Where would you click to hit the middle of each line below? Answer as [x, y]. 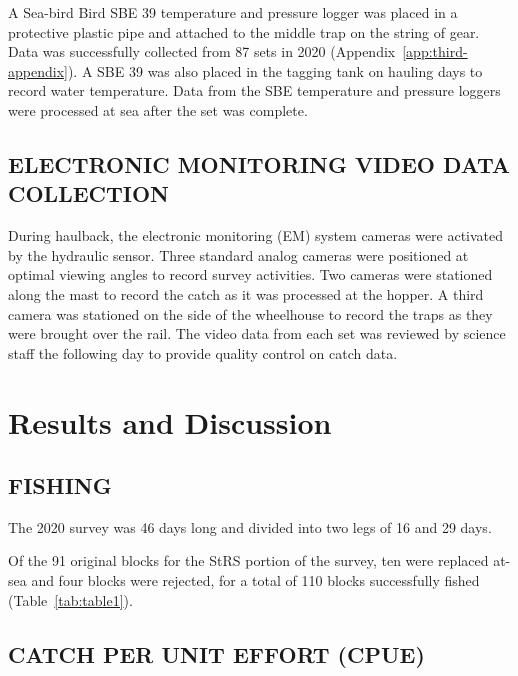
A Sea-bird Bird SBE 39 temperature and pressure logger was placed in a [233, 12]
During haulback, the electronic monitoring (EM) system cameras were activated [256, 235]
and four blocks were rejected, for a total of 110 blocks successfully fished [255, 580]
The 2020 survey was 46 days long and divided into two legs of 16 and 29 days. [250, 526]
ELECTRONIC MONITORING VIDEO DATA [259, 163]
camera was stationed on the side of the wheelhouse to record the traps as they [250, 313]
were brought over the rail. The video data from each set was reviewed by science [257, 333]
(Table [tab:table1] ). [70, 599]
